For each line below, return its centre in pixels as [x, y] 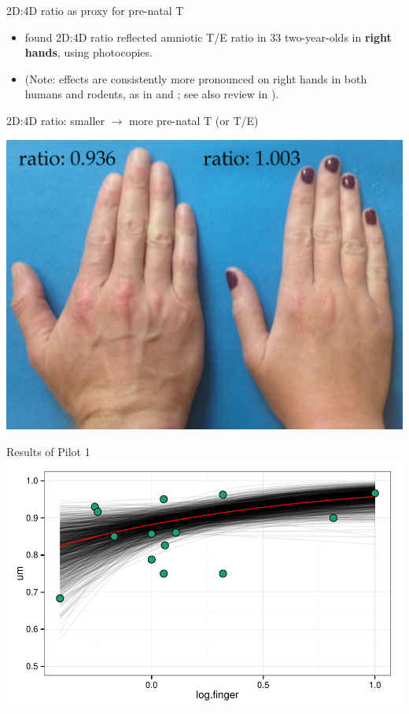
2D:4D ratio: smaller [55, 120]
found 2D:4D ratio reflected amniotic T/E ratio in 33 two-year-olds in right [208, 37]
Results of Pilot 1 [48, 451]
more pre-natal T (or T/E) [194, 120]
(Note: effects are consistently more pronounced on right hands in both [196, 78]
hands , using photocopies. [88, 52]
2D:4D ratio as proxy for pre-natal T [95, 10]
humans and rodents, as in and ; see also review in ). [152, 94]
